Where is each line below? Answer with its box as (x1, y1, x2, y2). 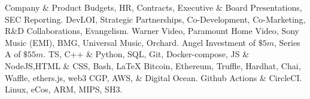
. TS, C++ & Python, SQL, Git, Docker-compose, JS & (43, 48, 250, 60)
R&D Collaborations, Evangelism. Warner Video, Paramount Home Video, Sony (5, 24, 299, 37)
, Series (273, 36, 300, 48)
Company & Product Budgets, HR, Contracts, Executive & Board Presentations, (5, 1, 302, 13)
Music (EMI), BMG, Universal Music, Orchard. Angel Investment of (5, 36, 256, 48)
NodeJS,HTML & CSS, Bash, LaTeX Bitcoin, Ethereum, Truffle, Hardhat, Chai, (5, 59, 301, 72)
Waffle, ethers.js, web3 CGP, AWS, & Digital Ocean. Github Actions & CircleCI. (5, 71, 302, 83)
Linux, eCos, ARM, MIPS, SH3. (5, 83, 123, 95)
